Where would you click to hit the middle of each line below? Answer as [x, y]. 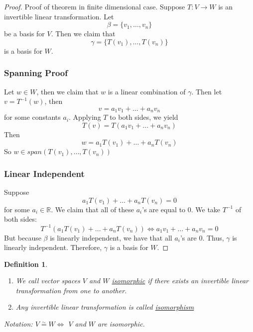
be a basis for [24, 34]
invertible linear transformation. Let [59, 16]
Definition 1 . [26, 264]
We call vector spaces [48, 281]
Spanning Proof [36, 73]
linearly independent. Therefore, [53, 247]
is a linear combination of [147, 91]
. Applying [85, 117]
